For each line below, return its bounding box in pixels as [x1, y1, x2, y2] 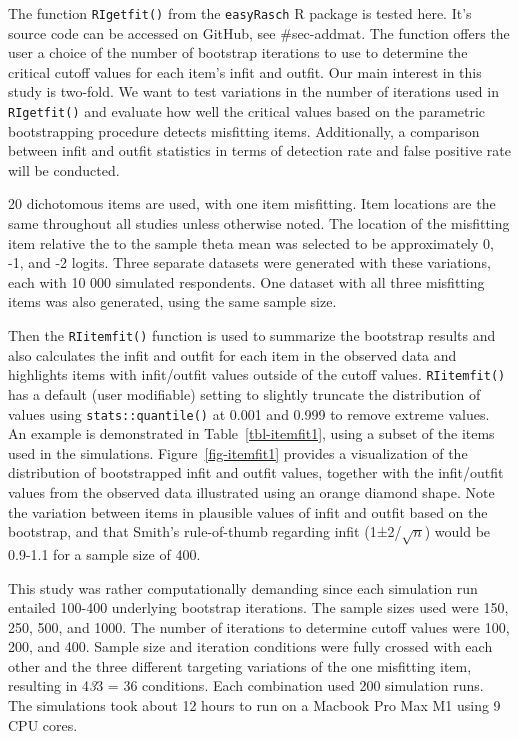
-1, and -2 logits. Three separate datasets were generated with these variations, [8, 252, 491, 273]
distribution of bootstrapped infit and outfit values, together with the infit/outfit [8, 462, 504, 483]
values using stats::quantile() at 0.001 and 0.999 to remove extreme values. [8, 403, 490, 424]
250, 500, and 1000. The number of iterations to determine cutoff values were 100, [8, 616, 510, 637]
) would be [424, 521, 491, 542]
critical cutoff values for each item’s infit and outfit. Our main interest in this [8, 61, 482, 82]
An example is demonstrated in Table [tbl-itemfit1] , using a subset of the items [8, 423, 495, 444]
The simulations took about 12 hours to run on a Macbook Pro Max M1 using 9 [8, 695, 501, 716]
